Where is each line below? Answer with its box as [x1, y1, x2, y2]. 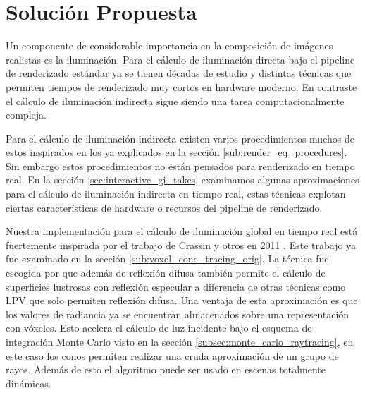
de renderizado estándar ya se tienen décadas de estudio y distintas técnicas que [6, 66, 352, 80]
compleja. [6, 107, 47, 122]
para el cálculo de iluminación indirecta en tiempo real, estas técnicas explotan [6, 186, 346, 201]
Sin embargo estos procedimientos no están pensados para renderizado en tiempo [6, 158, 355, 173]
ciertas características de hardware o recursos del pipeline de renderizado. [6, 200, 323, 214]
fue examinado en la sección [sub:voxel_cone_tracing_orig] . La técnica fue [6, 251, 329, 266]
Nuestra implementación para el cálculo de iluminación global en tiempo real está [6, 224, 358, 238]
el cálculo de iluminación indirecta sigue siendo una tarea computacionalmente [6, 93, 345, 108]
